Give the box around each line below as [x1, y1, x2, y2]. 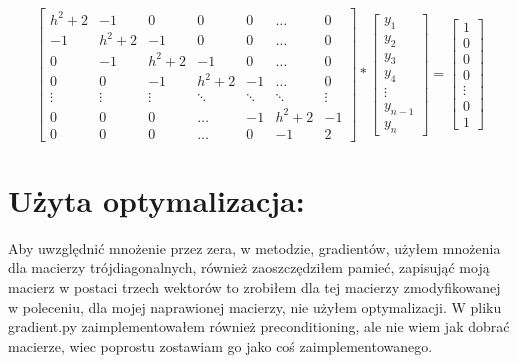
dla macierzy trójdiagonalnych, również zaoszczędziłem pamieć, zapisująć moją [8, 257, 490, 278]
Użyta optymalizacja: [8, 179, 305, 220]
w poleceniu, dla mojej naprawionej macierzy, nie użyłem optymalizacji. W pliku [8, 296, 502, 317]
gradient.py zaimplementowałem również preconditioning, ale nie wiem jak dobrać [8, 316, 510, 337]
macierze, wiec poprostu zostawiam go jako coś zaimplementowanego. [8, 335, 433, 356]
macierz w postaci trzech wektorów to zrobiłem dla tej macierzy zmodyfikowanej [8, 277, 501, 298]
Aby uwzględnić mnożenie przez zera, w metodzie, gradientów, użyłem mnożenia [8, 237, 501, 258]
